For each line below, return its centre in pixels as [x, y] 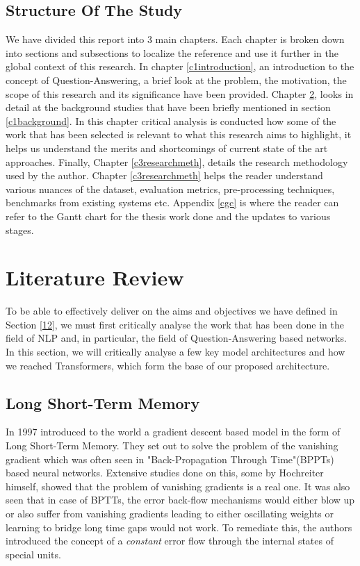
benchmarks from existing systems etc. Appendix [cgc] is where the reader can [172, 202]
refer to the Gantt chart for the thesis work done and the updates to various [168, 216]
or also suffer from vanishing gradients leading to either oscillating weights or [170, 513]
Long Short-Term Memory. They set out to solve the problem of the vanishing [172, 445]
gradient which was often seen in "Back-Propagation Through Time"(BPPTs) [170, 459]
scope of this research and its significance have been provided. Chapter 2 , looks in [180, 93]
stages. [20, 230]
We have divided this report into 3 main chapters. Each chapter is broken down [175, 39]
